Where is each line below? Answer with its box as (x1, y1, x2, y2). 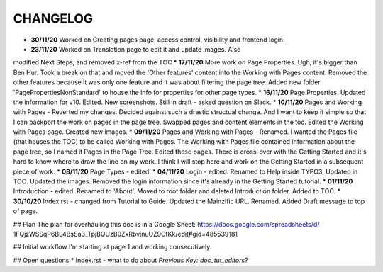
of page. (13, 207, 38, 215)
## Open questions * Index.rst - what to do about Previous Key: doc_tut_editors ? (13, 256, 248, 264)
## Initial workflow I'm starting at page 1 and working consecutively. (13, 243, 212, 251)
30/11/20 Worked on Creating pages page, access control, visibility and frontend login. (30, 35, 285, 44)
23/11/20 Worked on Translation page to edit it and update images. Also (30, 45, 241, 53)
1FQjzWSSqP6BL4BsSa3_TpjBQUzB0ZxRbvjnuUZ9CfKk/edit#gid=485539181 (13, 229, 238, 238)
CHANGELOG (13, 11, 94, 26)
